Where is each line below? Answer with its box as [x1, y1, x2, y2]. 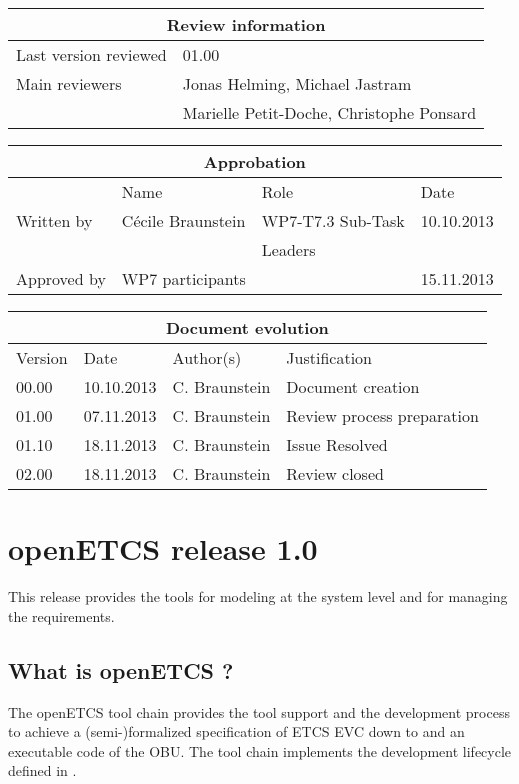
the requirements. [8, 605, 115, 626]
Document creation [286, 375, 420, 398]
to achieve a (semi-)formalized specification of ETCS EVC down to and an [8, 721, 465, 742]
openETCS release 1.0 [8, 528, 318, 569]
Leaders [261, 238, 316, 261]
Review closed [286, 462, 384, 485]
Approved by [16, 267, 106, 290]
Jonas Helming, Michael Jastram [182, 72, 412, 95]
